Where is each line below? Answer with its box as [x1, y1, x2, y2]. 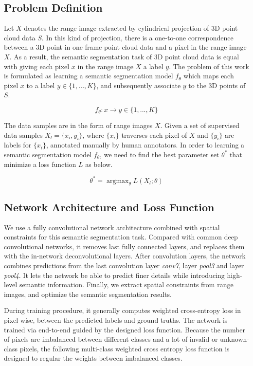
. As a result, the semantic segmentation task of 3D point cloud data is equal [9, 51, 239, 61]
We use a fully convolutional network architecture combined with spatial [4, 222, 220, 232]
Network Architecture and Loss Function [4, 199, 215, 214]
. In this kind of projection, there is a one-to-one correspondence [41, 32, 234, 42]
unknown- [220, 334, 250, 344]
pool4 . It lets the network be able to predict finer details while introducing [4, 270, 225, 280]
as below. [85, 159, 113, 169]
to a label [26, 80, 55, 90]
